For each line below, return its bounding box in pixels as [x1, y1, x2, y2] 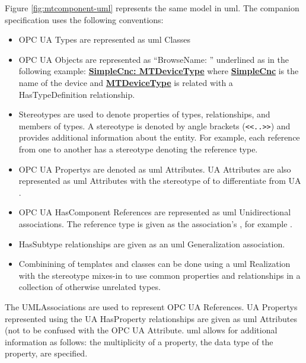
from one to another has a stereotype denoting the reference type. [18, 143, 258, 155]
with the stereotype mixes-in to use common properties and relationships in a [18, 269, 301, 281]
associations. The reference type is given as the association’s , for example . [18, 217, 292, 230]
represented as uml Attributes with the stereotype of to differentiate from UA [18, 174, 301, 187]
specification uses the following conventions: [5, 13, 164, 26]
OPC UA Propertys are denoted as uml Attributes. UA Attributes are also [18, 163, 291, 175]
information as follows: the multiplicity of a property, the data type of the [5, 335, 273, 348]
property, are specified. [5, 347, 88, 359]
